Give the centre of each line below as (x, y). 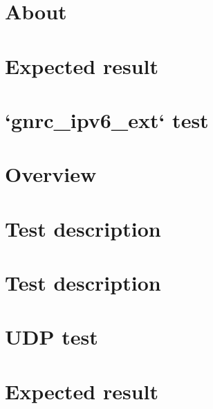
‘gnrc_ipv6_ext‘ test (107, 119)
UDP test (52, 337)
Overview (51, 174)
